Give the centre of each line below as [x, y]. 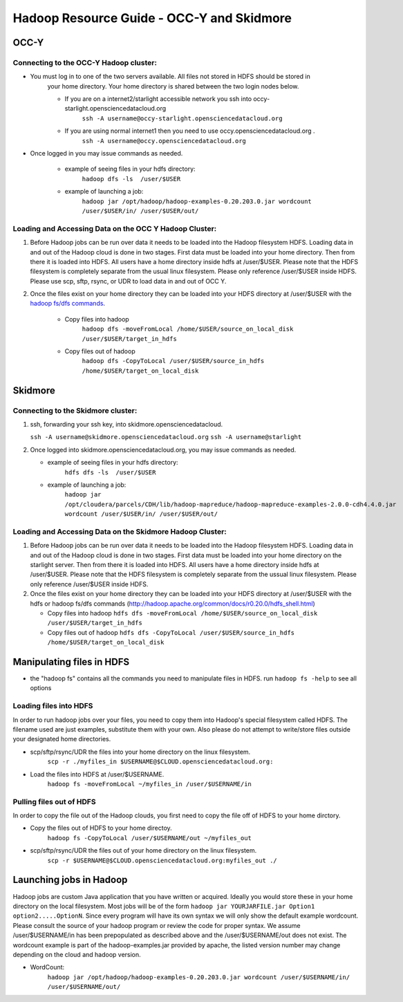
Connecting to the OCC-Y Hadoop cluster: [85, 62]
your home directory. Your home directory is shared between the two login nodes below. [173, 86]
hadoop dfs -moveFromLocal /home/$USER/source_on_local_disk [188, 329]
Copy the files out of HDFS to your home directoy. [101, 828]
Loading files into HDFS [53, 706]
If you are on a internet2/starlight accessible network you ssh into [158, 99]
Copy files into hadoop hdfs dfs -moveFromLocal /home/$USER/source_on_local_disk [182, 613]
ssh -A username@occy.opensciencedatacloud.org [164, 141]
